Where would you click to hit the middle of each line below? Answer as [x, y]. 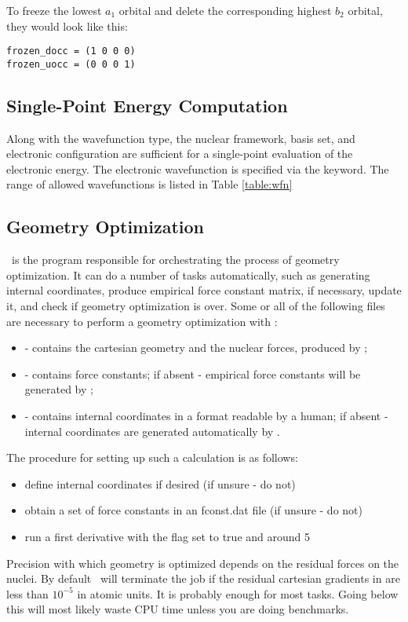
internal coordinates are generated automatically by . [152, 431]
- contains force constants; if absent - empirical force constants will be [193, 373]
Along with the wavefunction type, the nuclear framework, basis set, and [181, 138]
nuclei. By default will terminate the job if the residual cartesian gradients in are [203, 578]
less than [27, 593]
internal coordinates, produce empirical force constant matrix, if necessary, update [204, 290]
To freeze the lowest [54, 10]
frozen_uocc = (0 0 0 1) [71, 64]
